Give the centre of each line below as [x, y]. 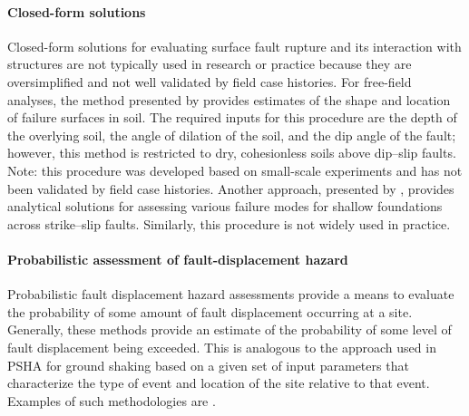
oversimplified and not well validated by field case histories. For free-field [210, 81]
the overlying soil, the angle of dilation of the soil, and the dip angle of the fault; [232, 135]
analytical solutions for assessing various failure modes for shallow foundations [225, 206]
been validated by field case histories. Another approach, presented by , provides [231, 188]
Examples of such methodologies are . [112, 400]
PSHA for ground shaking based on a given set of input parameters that [208, 365]
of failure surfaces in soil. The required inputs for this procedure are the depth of [232, 117]
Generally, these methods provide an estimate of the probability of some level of [230, 329]
